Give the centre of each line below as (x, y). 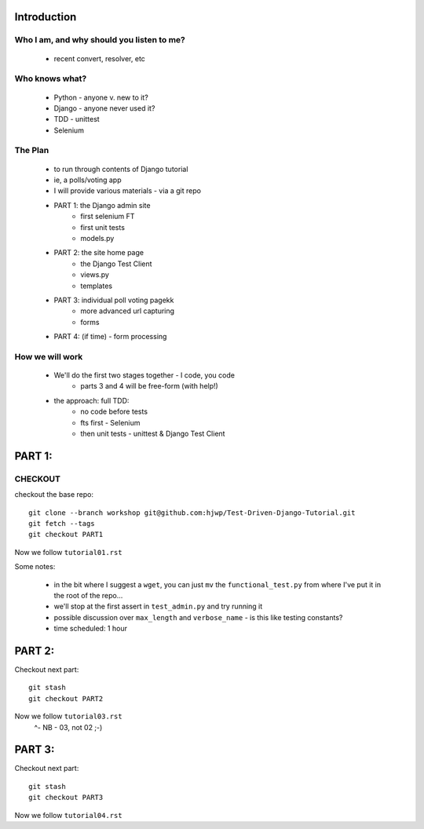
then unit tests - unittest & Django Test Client (153, 434)
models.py (97, 238)
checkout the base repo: (54, 495)
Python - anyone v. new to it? (101, 97)
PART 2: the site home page (99, 253)
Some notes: (35, 567)
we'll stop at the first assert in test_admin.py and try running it (158, 606)
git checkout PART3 (66, 798)
